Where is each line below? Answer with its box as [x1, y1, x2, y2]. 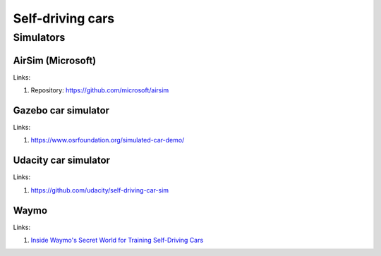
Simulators [13, 31, 66, 44]
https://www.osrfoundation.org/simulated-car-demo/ [30, 136, 185, 145]
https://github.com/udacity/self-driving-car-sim [30, 185, 169, 194]
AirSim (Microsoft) [13, 54, 97, 66]
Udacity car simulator [13, 154, 111, 166]
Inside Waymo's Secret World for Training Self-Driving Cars [30, 236, 204, 244]
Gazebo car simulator [13, 104, 109, 116]
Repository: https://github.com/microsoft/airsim [30, 86, 169, 95]
